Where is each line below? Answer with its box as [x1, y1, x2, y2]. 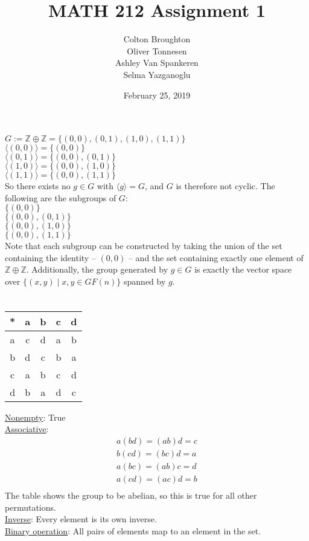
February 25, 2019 [123, 88, 191, 101]
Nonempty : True [5, 410, 66, 423]
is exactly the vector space [194, 263, 292, 276]
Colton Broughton [123, 33, 191, 45]
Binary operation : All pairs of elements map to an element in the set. [5, 524, 261, 537]
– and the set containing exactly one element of [128, 251, 304, 264]
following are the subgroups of [5, 191, 116, 204]
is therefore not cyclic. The [176, 180, 275, 192]
